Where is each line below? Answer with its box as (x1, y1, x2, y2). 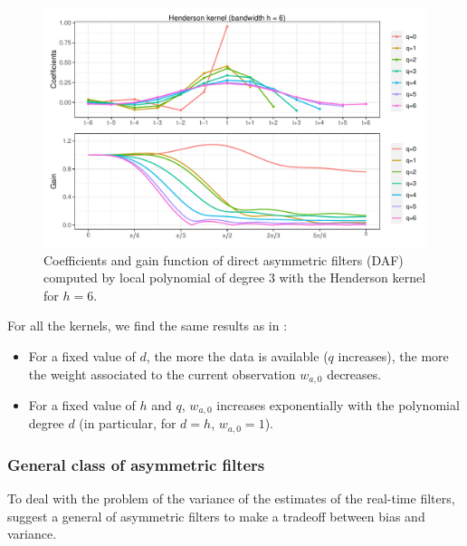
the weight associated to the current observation (28, 364, 296, 383)
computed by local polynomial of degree (43, 268, 265, 287)
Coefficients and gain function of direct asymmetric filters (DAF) (43, 250, 404, 269)
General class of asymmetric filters (7, 453, 265, 475)
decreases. (327, 364, 382, 383)
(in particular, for (79, 414, 176, 433)
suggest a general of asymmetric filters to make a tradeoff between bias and (7, 506, 425, 525)
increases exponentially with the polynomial (216, 396, 460, 415)
